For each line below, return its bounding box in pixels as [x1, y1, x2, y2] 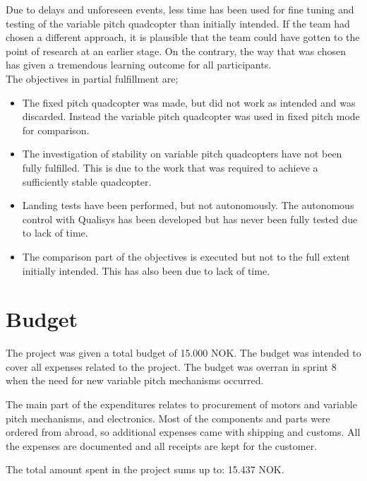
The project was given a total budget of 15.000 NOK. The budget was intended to [6, 345, 361, 360]
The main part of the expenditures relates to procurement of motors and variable [6, 397, 357, 411]
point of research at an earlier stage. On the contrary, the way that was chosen [6, 43, 346, 58]
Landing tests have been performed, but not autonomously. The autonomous [22, 198, 354, 213]
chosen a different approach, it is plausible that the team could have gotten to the [6, 30, 360, 44]
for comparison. [22, 122, 90, 137]
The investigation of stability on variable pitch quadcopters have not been [22, 146, 342, 161]
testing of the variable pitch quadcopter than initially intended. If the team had [6, 16, 350, 30]
